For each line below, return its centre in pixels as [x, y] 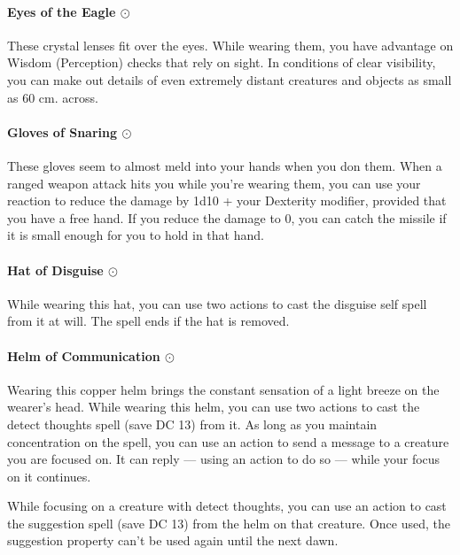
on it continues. [49, 476]
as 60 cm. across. [53, 97]
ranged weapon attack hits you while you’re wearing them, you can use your [214, 183]
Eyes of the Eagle [62, 11]
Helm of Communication [84, 355]
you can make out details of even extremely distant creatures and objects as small [230, 79]
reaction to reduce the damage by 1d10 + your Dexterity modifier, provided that [227, 200]
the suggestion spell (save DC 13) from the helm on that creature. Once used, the [229, 523]
